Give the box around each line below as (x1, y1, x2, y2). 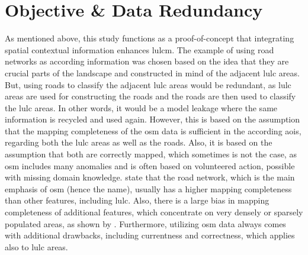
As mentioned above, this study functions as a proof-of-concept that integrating (5, 32, 294, 44)
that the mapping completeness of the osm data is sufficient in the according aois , (5, 124, 301, 137)
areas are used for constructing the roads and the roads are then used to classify (5, 90, 296, 102)
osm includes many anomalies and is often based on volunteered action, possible (5, 159, 295, 172)
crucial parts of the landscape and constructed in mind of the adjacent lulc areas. (5, 66, 300, 79)
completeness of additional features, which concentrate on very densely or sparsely (5, 206, 303, 218)
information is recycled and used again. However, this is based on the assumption (5, 113, 300, 125)
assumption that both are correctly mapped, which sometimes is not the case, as (5, 148, 297, 160)
